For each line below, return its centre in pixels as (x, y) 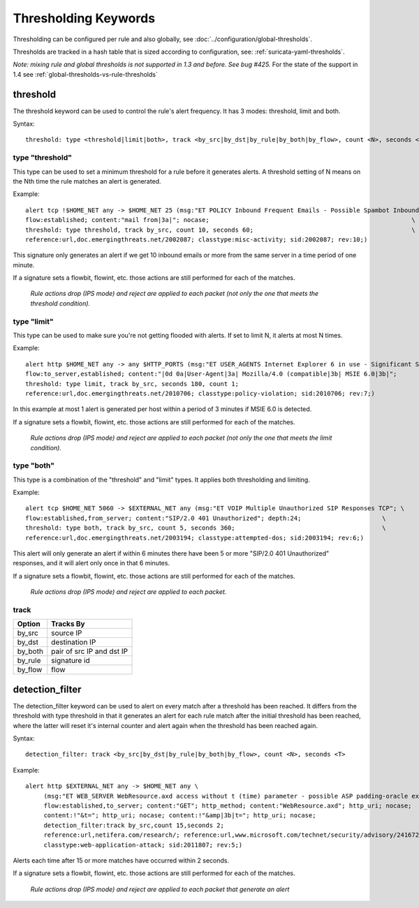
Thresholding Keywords (84, 18)
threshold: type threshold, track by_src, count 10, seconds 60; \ (220, 230)
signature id (71, 661)
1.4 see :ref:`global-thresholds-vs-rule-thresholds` (86, 74)
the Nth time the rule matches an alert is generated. (87, 181)
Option (29, 624)
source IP (67, 633)
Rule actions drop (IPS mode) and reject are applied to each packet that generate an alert (160, 889)
